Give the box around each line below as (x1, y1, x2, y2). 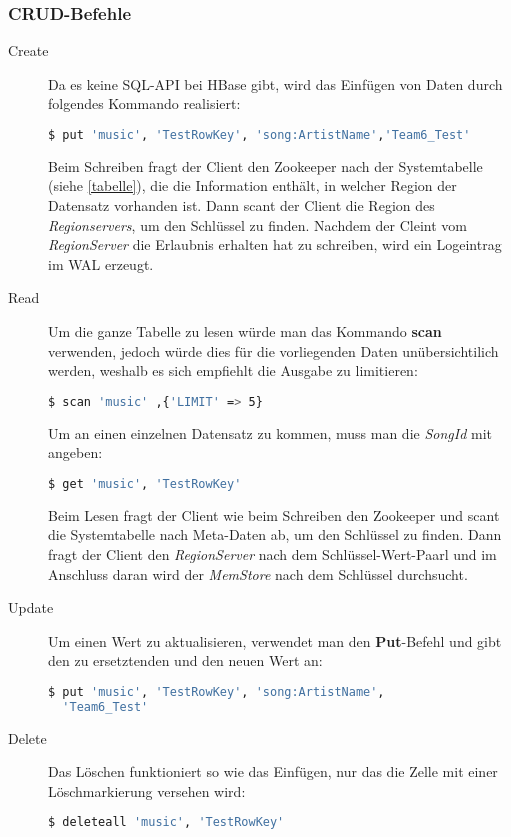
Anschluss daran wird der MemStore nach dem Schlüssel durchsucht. (48, 563, 468, 584)
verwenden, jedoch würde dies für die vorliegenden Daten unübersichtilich (48, 340, 499, 361)
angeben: (48, 442, 103, 463)
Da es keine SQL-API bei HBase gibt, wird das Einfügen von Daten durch (48, 73, 503, 94)
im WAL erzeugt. (48, 253, 154, 274)
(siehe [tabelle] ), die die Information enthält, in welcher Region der (48, 175, 457, 196)
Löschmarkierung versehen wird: (48, 780, 246, 801)
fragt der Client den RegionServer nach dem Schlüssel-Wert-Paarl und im (48, 543, 497, 564)
